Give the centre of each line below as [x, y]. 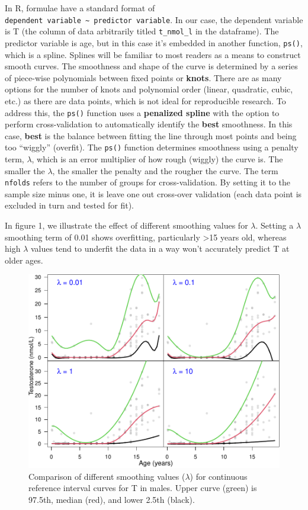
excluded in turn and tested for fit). [69, 205]
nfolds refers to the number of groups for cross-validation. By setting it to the [148, 182]
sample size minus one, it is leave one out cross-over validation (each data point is [153, 193]
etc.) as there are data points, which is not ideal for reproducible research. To [145, 100]
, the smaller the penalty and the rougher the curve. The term [165, 170]
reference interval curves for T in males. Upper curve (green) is [143, 488]
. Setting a [275, 225]
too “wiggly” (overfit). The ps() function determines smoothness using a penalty [152, 147]
